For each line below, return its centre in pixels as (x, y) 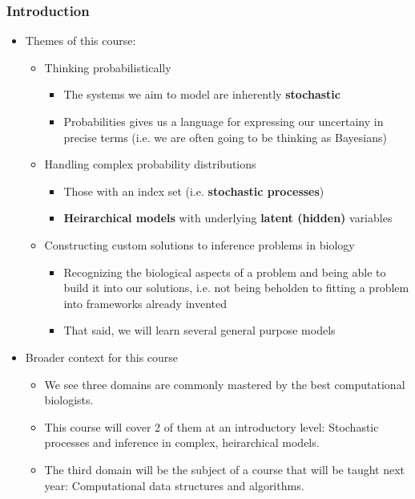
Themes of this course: (81, 41)
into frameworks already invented (145, 303)
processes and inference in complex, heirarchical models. (182, 442)
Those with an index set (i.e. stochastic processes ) (194, 191)
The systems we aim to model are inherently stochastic (202, 94)
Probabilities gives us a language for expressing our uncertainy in (224, 121)
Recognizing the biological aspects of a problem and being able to (225, 272)
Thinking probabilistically (108, 67)
